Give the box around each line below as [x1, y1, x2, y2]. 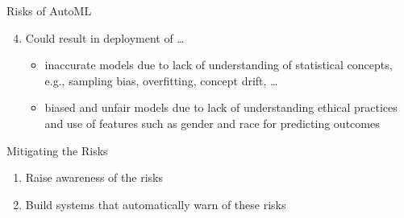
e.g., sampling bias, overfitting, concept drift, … [44, 72, 278, 88]
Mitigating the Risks [6, 142, 108, 158]
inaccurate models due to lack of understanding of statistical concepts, [44, 56, 393, 73]
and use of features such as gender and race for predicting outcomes [44, 114, 380, 131]
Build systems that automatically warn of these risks [25, 195, 286, 212]
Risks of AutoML [6, 2, 92, 19]
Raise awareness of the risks [25, 169, 163, 186]
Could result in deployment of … [25, 29, 185, 46]
